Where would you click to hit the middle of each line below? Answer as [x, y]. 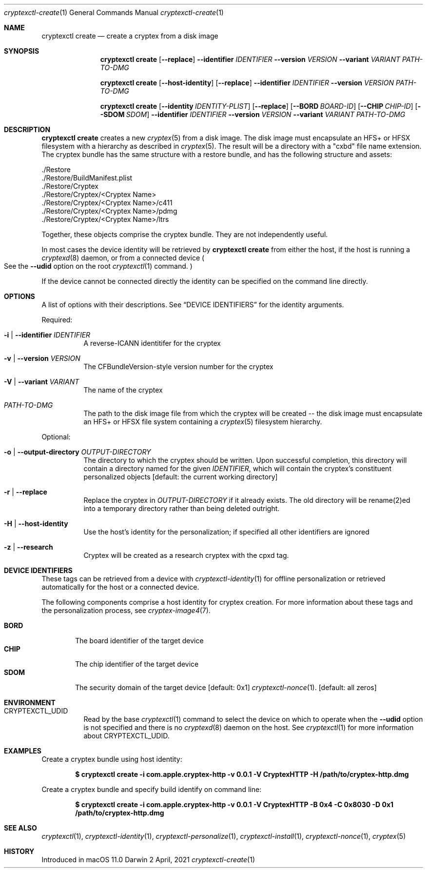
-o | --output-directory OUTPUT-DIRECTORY [78, 452]
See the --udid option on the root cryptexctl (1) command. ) [98, 266]
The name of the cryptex [123, 390]
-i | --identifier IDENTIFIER [47, 335]
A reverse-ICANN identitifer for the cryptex [152, 343]
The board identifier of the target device [139, 641]
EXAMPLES [23, 751]
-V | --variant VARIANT [42, 382]
